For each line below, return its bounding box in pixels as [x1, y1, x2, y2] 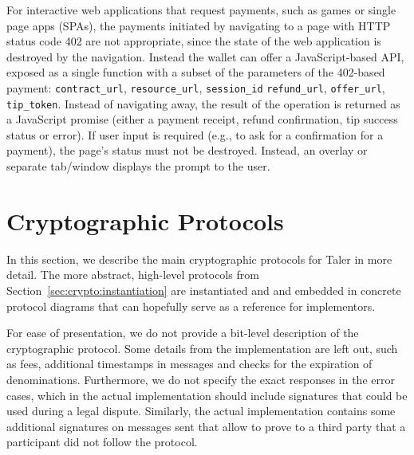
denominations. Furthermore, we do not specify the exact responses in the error [6, 371, 395, 387]
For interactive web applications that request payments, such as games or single [6, 2, 396, 18]
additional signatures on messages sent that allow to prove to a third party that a [6, 418, 406, 434]
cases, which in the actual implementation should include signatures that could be [6, 386, 408, 403]
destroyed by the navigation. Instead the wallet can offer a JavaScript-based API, [6, 48, 404, 65]
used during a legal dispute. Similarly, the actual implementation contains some [6, 402, 396, 419]
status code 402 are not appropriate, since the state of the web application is [6, 33, 381, 49]
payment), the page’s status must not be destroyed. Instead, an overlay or [6, 142, 368, 159]
